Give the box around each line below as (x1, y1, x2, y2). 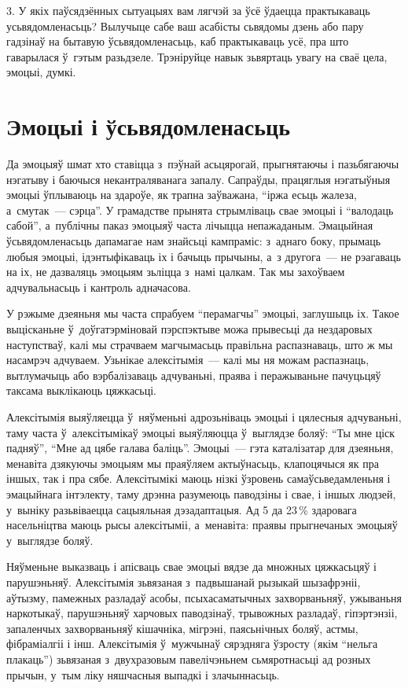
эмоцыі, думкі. (6, 64, 76, 80)
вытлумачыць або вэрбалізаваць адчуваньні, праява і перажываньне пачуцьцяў (6, 366, 381, 383)
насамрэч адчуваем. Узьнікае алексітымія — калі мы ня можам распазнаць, (6, 351, 369, 368)
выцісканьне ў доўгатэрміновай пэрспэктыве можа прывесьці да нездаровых (6, 321, 373, 337)
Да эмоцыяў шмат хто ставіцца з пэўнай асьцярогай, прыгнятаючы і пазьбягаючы (6, 156, 399, 172)
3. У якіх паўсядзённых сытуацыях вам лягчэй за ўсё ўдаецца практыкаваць (6, 2, 370, 18)
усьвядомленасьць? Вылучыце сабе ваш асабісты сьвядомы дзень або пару (6, 17, 364, 34)
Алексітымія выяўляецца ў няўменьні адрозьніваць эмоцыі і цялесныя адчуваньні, (6, 409, 402, 425)
